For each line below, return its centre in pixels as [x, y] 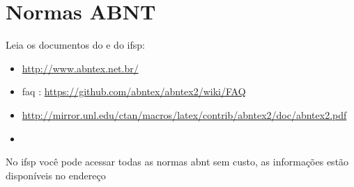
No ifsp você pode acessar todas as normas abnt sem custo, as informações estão [177, 162]
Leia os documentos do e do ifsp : [75, 45]
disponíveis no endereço [56, 175]
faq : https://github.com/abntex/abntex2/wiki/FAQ [134, 91]
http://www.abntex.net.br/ [80, 68]
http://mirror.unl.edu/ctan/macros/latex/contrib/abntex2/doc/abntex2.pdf [184, 114]
